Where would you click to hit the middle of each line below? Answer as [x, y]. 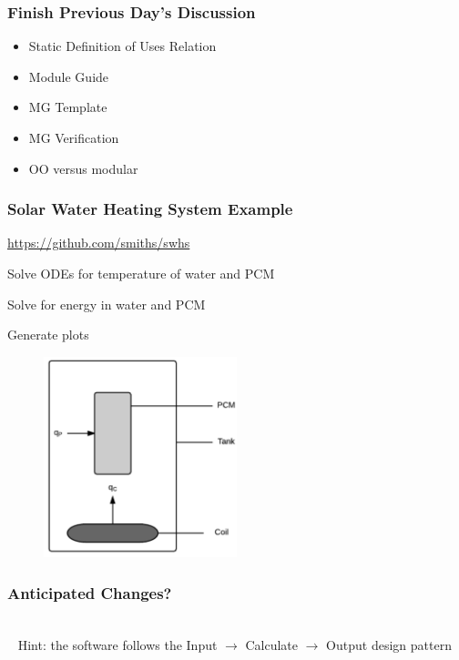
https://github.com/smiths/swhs [99, 243]
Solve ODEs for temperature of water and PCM [141, 273]
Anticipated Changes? [90, 592]
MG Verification [74, 137]
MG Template [68, 107]
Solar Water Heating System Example [150, 209]
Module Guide [69, 76]
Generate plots [48, 335]
